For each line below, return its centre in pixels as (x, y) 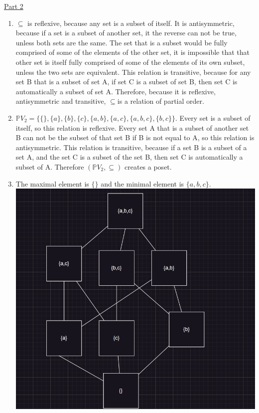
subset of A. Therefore (50, 166)
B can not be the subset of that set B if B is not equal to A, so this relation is (135, 137)
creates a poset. (148, 166)
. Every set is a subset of (213, 117)
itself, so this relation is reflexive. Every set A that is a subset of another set (132, 127)
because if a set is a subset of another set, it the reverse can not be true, (126, 33)
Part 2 (14, 6)
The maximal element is (52, 183)
